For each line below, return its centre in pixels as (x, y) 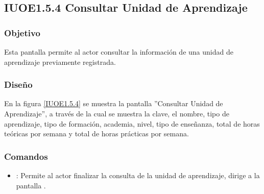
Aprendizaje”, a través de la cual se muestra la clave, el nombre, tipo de (117, 113)
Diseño (18, 84)
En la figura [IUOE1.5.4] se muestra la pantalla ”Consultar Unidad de (114, 103)
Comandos (26, 156)
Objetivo (22, 32)
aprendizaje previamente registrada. (60, 62)
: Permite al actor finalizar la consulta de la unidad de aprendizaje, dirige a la (138, 175)
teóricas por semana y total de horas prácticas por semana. (97, 134)
